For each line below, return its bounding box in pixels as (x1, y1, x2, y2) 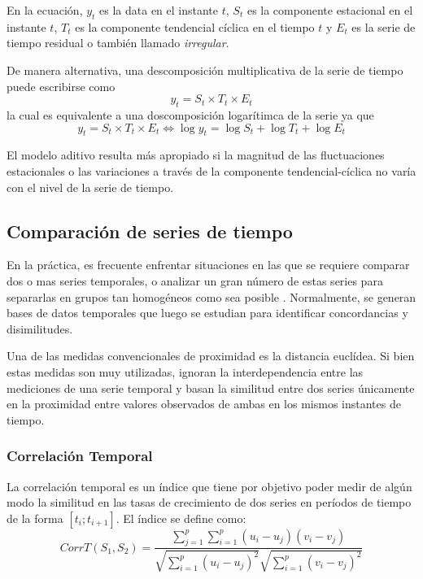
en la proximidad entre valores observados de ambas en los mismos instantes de (7, 395, 401, 412)
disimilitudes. (7, 320, 73, 337)
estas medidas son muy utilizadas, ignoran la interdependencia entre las (7, 363, 364, 380)
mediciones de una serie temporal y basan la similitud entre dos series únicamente (7, 379, 415, 396)
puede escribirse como (7, 77, 116, 94)
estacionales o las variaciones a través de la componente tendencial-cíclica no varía (7, 162, 416, 179)
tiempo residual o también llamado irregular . (7, 34, 229, 51)
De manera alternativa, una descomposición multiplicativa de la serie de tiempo (7, 61, 403, 78)
